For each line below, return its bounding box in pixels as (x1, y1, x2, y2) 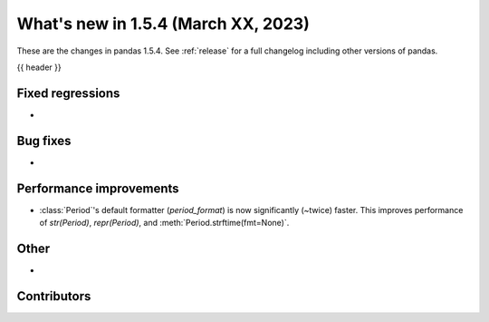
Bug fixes (16, 132, 72, 149)
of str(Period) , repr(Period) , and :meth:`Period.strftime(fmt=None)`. (39, 218, 290, 229)
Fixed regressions (16, 85, 120, 101)
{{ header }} (16, 62, 62, 73)
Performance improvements (16, 181, 180, 196)
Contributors (16, 288, 91, 304)
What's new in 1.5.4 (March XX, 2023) (16, 14, 310, 34)
